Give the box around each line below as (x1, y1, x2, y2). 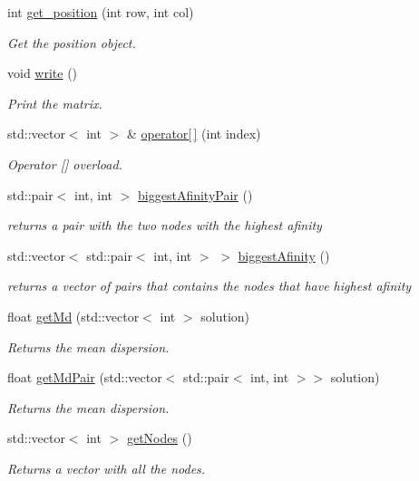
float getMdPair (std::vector (7, 368, 162, 387)
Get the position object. (7, 33, 136, 52)
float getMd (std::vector (7, 306, 140, 325)
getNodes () (126, 428, 192, 447)
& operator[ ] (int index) (126, 124, 261, 143)
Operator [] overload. (7, 154, 122, 173)
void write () (7, 63, 78, 82)
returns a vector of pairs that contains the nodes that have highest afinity (7, 276, 412, 295)
